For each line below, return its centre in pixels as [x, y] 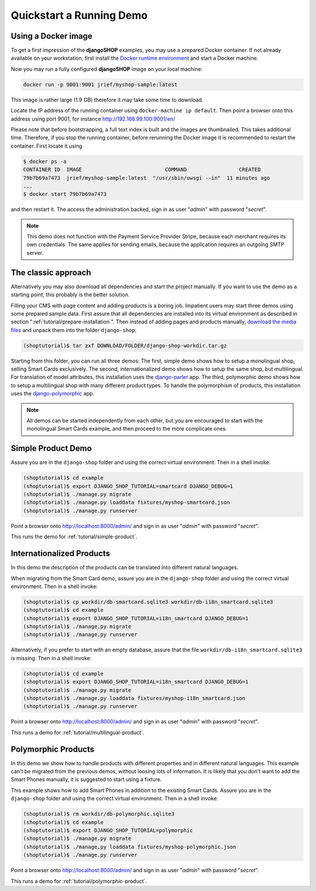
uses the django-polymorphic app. [53, 394]
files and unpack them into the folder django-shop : [74, 330]
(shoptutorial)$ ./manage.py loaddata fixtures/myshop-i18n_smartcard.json [134, 698]
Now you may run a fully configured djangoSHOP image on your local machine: [107, 69]
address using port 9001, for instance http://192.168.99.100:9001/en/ [93, 119]
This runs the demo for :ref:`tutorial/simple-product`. [74, 537]
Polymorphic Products [53, 749]
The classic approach [51, 272]
